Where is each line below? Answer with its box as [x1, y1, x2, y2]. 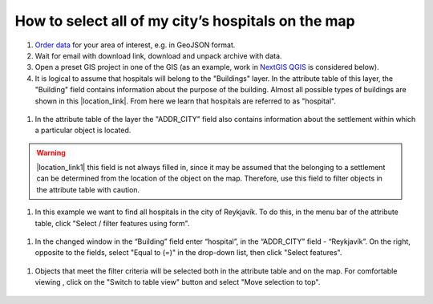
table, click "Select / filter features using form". [34, 218, 190, 228]
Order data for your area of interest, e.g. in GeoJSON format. [34, 40, 236, 50]
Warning [36, 148, 66, 157]
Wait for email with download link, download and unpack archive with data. [34, 51, 282, 60]
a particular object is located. [34, 125, 132, 136]
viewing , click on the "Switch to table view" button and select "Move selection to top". [34, 278, 321, 287]
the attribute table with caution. [36, 184, 140, 194]
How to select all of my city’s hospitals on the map [14, 12, 356, 30]
